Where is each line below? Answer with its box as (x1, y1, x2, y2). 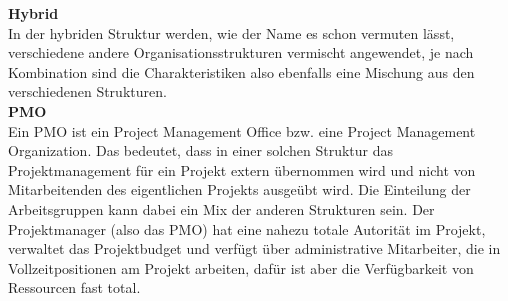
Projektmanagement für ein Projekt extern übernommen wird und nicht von (8, 159, 476, 180)
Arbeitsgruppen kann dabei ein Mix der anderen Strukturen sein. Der (8, 198, 435, 219)
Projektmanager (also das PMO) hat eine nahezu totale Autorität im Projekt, (8, 218, 486, 239)
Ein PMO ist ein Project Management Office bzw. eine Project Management (8, 120, 476, 141)
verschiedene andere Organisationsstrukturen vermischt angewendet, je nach (8, 42, 474, 63)
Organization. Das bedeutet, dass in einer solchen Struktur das (8, 140, 393, 161)
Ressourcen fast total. (8, 277, 141, 298)
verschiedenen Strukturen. (8, 81, 167, 102)
